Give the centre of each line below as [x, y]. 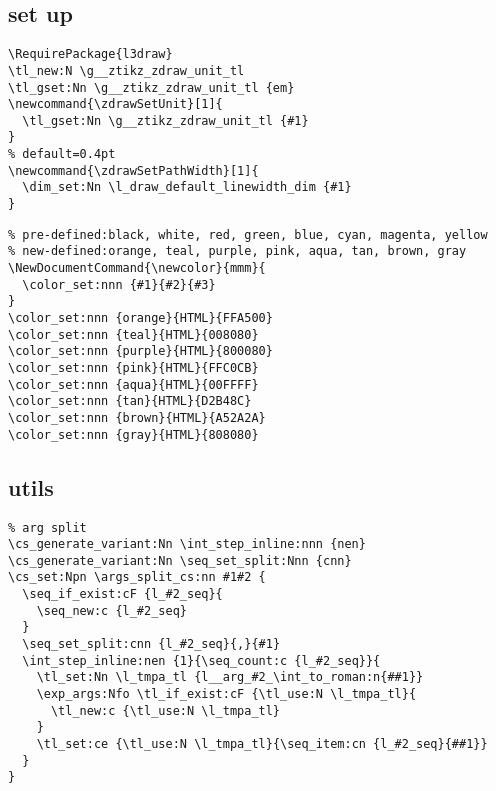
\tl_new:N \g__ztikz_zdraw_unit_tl [126, 70]
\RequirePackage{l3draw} [90, 54]
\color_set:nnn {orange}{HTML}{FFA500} [140, 318]
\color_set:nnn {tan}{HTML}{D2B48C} [130, 401]
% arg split [47, 527]
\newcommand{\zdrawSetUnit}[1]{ [115, 104]
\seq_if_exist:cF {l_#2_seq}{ [122, 594]
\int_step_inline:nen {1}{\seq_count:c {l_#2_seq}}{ [201, 660]
